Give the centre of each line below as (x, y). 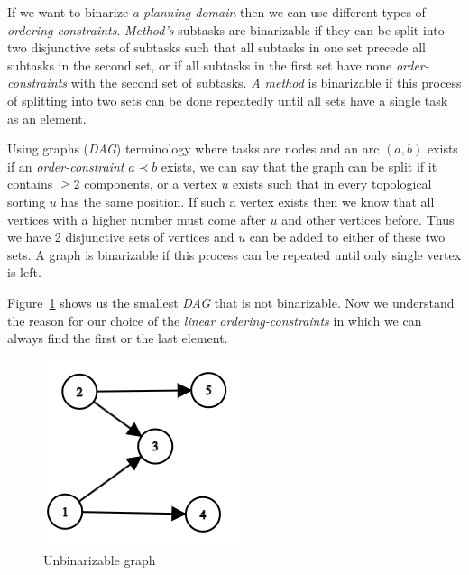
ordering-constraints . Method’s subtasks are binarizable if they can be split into (226, 29)
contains (30, 184)
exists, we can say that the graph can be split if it (299, 166)
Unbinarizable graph (100, 560)
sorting (27, 201)
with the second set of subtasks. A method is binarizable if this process (266, 83)
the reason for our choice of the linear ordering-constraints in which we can (215, 320)
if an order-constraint (66, 166)
